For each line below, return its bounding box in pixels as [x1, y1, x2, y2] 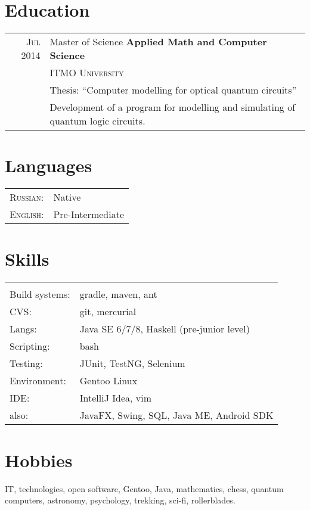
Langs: [10, 322, 37, 336]
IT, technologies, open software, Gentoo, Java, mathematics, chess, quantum [5, 482, 284, 495]
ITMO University [49, 66, 124, 80]
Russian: [10, 190, 44, 204]
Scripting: [10, 339, 50, 353]
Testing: [10, 356, 43, 371]
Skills [5, 247, 49, 271]
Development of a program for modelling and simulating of [49, 100, 296, 114]
